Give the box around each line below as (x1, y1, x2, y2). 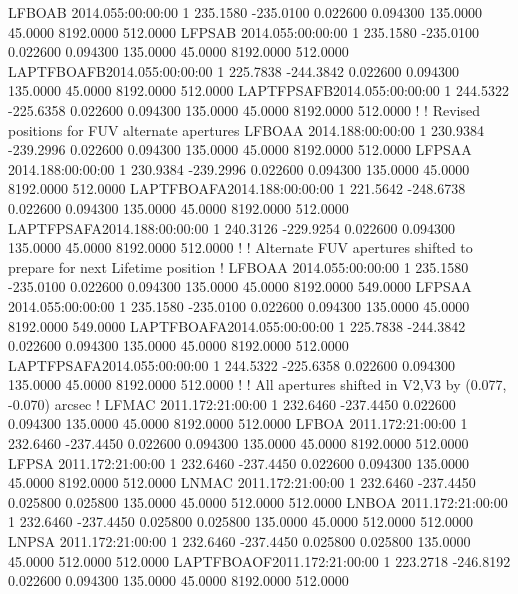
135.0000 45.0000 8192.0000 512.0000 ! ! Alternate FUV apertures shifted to (8, 237, 473, 258)
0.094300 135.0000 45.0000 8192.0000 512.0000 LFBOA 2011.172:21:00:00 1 (8, 413, 468, 434)
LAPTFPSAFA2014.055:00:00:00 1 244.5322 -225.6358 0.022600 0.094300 (8, 354, 456, 375)
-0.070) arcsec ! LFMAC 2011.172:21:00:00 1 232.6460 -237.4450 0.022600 (8, 393, 456, 414)
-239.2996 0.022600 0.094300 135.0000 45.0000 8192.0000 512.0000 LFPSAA (8, 139, 472, 160)
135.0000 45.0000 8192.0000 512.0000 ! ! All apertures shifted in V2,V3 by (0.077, (8, 374, 507, 395)
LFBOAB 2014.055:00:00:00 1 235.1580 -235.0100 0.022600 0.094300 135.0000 (8, 2, 483, 22)
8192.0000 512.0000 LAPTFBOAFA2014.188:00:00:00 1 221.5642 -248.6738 (8, 178, 466, 199)
